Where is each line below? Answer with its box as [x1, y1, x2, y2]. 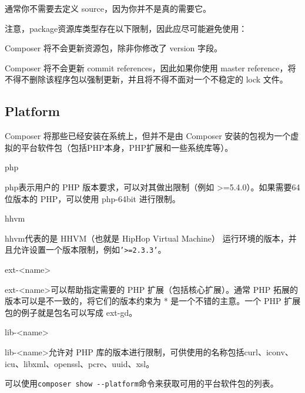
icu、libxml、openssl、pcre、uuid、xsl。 [5, 357, 155, 369]
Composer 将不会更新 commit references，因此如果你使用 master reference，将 [5, 61, 296, 74]
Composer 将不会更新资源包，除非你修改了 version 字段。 [5, 42, 223, 54]
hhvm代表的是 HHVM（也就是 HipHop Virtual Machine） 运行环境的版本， [5, 232, 289, 244]
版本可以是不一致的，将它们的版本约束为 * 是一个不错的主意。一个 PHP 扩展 [5, 295, 301, 307]
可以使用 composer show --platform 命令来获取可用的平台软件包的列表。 [5, 377, 279, 389]
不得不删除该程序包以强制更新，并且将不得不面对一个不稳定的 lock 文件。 [5, 73, 288, 85]
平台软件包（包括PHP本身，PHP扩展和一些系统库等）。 [21, 141, 233, 153]
